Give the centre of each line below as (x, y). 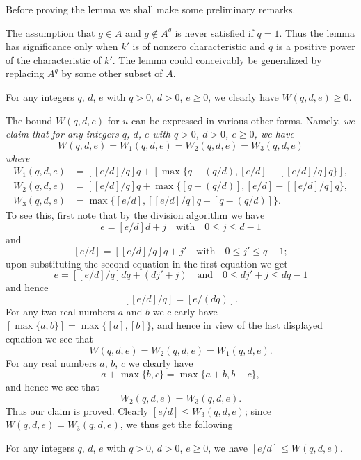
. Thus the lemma (317, 32)
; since (258, 410)
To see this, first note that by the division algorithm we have (135, 215)
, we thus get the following (176, 424)
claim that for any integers (62, 134)
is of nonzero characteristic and (199, 46)
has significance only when (62, 46)
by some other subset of (112, 73)
